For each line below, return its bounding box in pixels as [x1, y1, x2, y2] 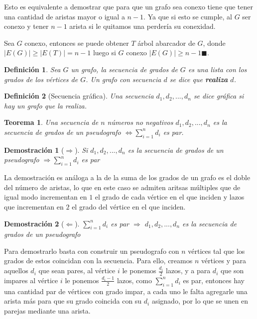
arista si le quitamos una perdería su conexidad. [69, 21, 216, 31]
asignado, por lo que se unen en [151, 296, 248, 306]
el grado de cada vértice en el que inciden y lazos [95, 192, 245, 202]
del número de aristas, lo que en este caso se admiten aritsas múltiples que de [4, 182, 241, 192]
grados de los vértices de [4, 74, 78, 84]
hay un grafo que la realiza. [4, 100, 87, 110]
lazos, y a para [166, 265, 211, 276]
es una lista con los [188, 64, 247, 74]
